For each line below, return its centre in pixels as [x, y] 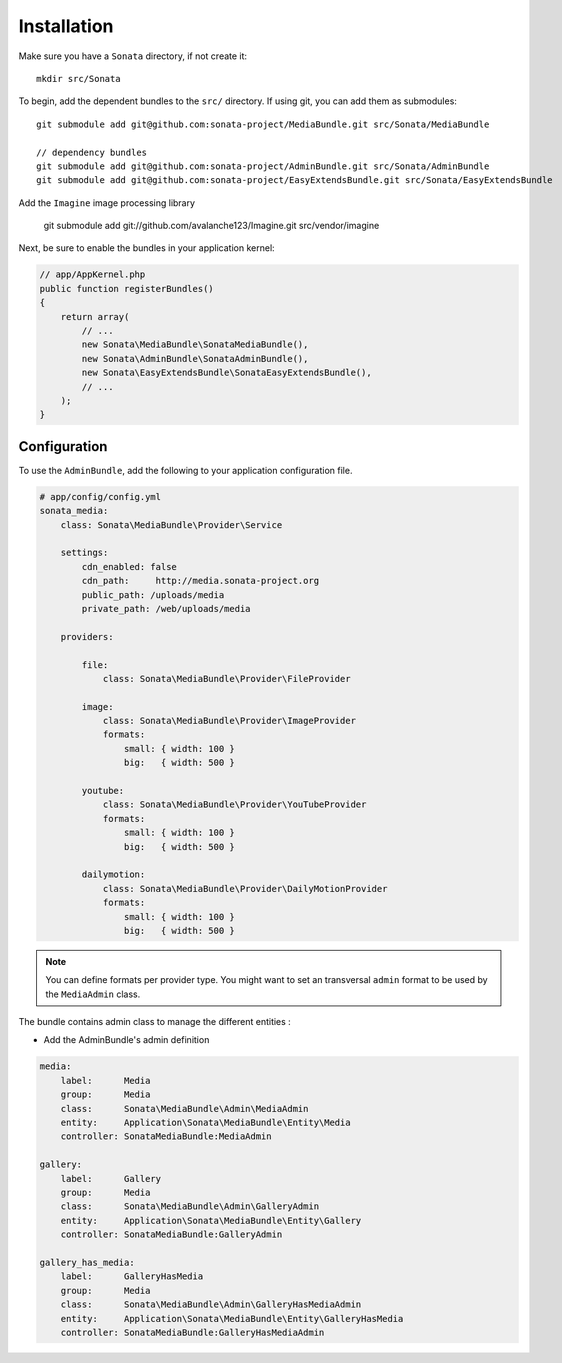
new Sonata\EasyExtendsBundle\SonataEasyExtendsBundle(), [226, 373]
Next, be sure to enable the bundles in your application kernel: [146, 248]
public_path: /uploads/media [153, 594]
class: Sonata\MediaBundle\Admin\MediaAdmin [184, 1108]
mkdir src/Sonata [78, 78]
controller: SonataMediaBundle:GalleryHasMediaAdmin [192, 1332]
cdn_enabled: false [129, 566]
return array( [95, 316]
